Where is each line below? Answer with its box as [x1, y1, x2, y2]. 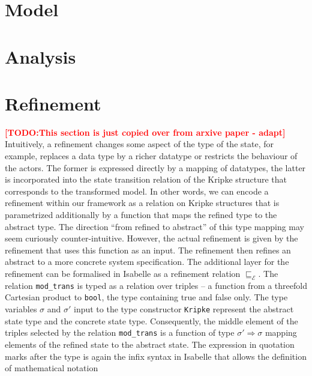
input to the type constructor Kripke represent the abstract [73, 303, 294, 315]
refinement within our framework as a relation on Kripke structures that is [5, 196, 280, 209]
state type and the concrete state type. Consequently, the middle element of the [5, 314, 298, 327]
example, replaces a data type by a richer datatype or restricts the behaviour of [5, 150, 298, 162]
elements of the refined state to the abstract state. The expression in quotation [5, 338, 295, 351]
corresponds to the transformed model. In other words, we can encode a [5, 184, 269, 197]
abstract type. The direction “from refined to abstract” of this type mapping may [5, 220, 304, 232]
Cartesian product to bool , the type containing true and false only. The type [5, 291, 288, 303]
